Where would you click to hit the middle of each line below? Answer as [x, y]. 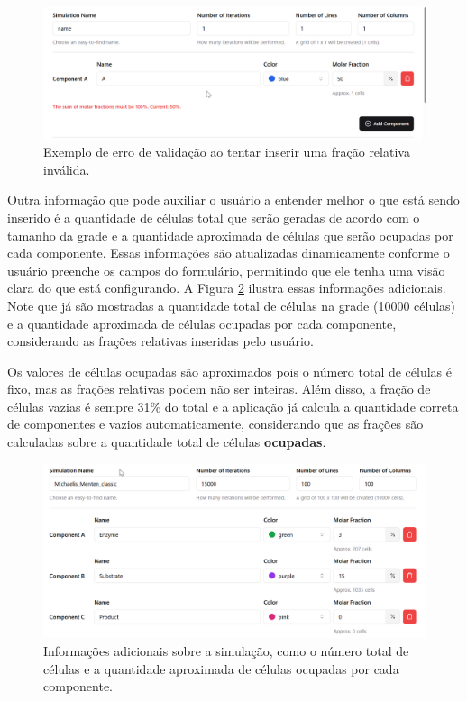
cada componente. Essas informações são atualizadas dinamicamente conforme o [229, 253]
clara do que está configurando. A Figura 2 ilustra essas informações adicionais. [227, 288]
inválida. [67, 169]
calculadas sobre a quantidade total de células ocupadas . [167, 442]
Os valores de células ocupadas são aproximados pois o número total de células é [230, 371]
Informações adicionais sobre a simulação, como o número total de [226, 651]
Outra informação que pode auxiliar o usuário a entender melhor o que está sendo [233, 200]
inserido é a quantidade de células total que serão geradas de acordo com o [214, 217]
